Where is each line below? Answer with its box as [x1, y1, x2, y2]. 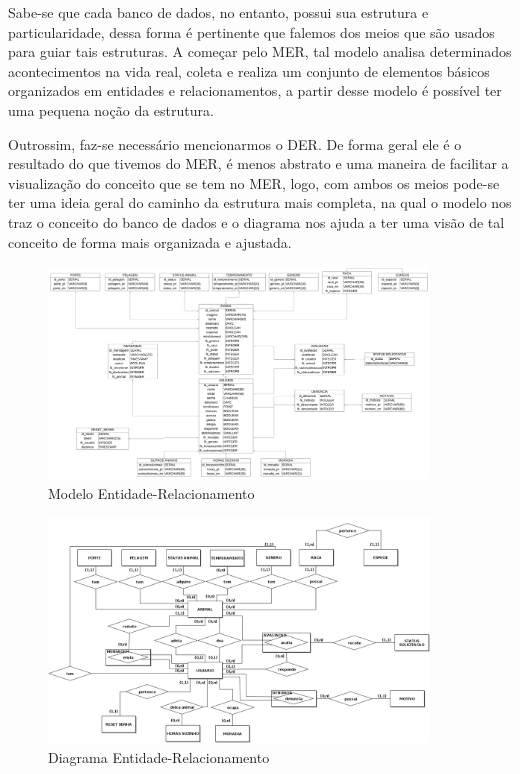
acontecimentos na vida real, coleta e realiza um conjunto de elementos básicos [8, 60, 490, 81]
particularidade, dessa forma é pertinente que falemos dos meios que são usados [8, 21, 495, 42]
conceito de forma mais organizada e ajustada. [8, 231, 292, 252]
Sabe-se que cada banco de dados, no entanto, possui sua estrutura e [8, 2, 429, 22]
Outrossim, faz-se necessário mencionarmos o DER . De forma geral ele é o [8, 133, 462, 154]
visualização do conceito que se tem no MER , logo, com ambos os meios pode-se [8, 172, 500, 193]
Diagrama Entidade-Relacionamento [48, 746, 270, 767]
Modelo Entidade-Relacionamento [48, 482, 255, 503]
